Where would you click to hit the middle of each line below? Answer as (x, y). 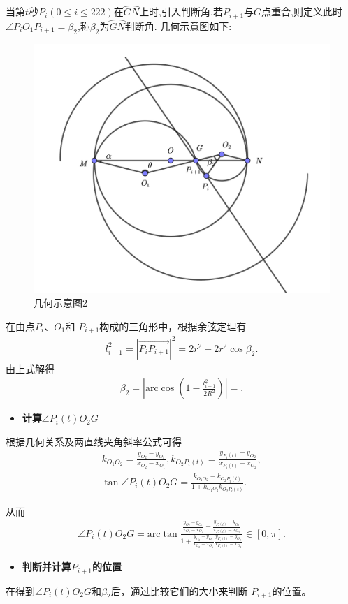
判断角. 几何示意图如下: (178, 25)
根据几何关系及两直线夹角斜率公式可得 (94, 441)
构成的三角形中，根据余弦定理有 (173, 326)
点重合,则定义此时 (302, 12)
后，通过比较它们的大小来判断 (179, 590)
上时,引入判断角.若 (181, 12)
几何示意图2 (60, 303)
